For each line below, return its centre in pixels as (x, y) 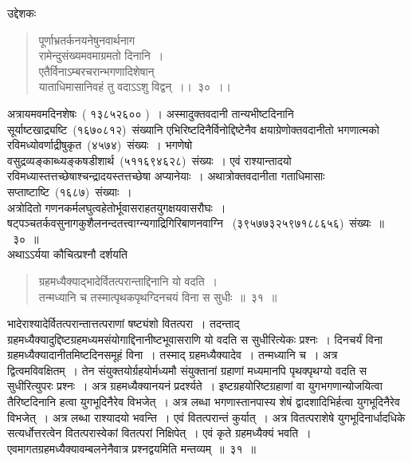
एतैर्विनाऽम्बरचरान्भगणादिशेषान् (96, 71)
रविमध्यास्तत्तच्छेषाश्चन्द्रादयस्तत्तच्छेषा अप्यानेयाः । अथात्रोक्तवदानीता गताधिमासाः (166, 176)
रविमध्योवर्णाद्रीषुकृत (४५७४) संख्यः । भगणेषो (100, 145)
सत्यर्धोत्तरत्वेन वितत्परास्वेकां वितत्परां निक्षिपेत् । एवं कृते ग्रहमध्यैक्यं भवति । (159, 433)
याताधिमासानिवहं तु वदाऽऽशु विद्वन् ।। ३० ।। (135, 87)
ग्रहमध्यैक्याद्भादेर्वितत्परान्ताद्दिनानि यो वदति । (128, 280)
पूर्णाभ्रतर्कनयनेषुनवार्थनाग (87, 39)
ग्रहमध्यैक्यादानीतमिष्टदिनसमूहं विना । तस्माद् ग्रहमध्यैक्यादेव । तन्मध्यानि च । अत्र (173, 355)
